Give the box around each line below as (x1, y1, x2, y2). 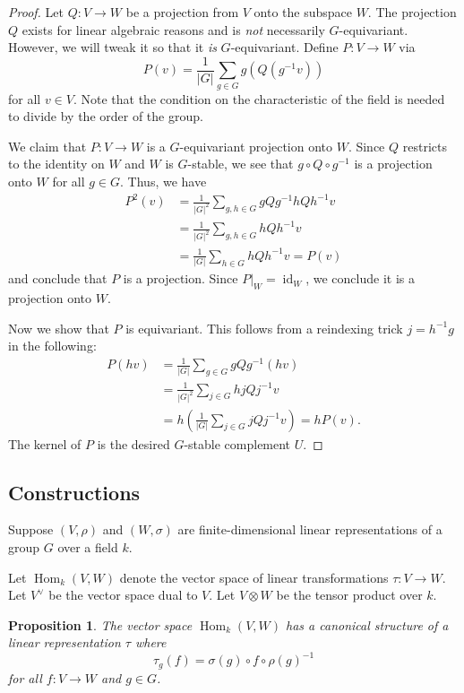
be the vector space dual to (48, 585, 198, 604)
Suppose (8, 520, 54, 539)
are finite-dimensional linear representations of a (177, 520, 443, 539)
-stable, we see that (187, 154, 294, 173)
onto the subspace (253, 3, 352, 21)
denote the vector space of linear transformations (119, 567, 389, 586)
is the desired (97, 434, 170, 453)
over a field (57, 537, 118, 556)
